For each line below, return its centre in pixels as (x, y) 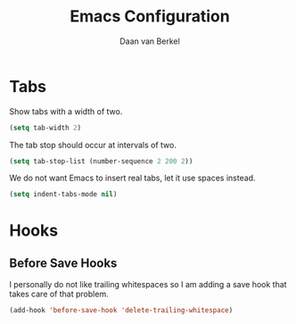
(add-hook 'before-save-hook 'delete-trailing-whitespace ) (121, 311)
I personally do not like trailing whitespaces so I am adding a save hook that (148, 285)
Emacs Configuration (150, 17)
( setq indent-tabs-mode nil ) (63, 195)
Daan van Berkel (150, 41)
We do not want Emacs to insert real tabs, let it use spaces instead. (132, 178)
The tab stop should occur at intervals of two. (93, 145)
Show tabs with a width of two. (66, 111)
